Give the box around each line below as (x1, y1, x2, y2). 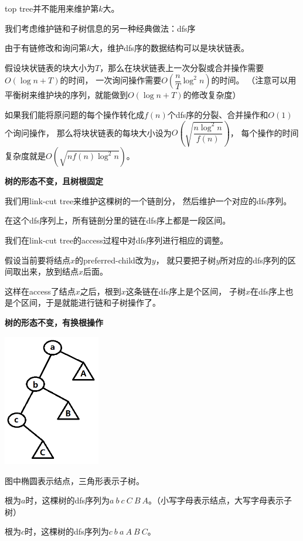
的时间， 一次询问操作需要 (60, 74, 162, 86)
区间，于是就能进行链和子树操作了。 (21, 296, 161, 309)
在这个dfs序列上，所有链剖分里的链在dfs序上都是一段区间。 (5, 214, 231, 226)
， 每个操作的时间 (230, 126, 299, 138)
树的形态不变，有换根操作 (5, 316, 103, 328)
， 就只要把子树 (155, 253, 216, 266)
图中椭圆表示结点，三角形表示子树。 (5, 474, 144, 486)
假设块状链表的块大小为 (5, 61, 95, 73)
